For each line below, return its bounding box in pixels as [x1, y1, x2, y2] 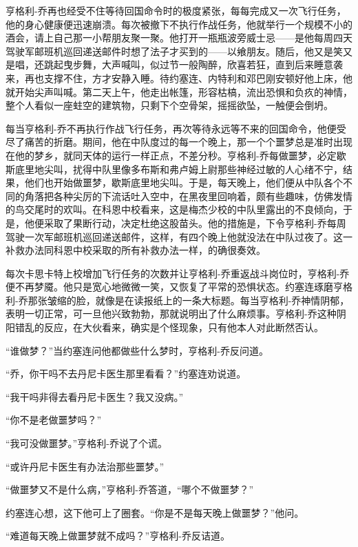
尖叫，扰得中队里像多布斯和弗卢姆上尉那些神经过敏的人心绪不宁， [43, 161, 343, 176]
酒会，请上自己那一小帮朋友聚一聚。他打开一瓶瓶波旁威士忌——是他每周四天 [6, 30, 352, 45]
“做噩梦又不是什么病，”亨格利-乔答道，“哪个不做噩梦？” [6, 482, 254, 497]
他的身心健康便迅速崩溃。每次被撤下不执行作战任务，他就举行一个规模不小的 [6, 17, 352, 31]
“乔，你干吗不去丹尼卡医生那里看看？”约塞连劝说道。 [6, 366, 246, 381]
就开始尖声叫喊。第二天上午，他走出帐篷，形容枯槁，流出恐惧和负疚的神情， [6, 84, 352, 99]
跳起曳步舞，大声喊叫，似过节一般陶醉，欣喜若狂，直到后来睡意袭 [43, 57, 343, 72]
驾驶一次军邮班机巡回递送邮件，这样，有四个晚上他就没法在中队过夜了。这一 [6, 229, 352, 243]
